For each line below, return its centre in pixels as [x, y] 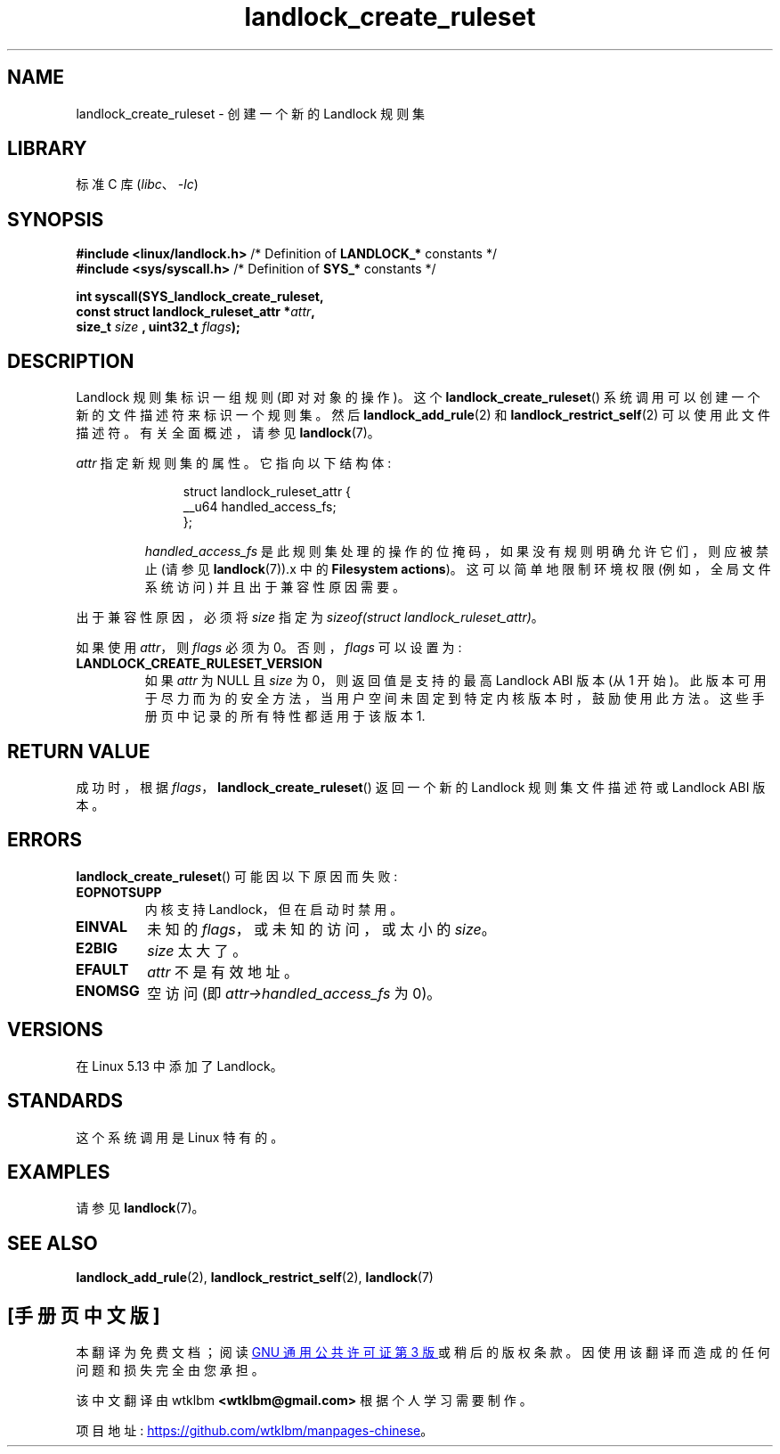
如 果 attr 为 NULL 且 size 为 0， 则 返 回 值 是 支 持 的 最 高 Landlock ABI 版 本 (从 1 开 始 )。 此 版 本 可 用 [455, 681]
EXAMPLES [59, 1172]
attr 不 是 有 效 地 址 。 [223, 972]
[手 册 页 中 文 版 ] [84, 1315]
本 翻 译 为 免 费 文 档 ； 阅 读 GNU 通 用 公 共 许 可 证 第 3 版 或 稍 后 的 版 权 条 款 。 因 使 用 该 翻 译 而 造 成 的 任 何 [423, 1352]
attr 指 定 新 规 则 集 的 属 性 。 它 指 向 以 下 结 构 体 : [234, 463]
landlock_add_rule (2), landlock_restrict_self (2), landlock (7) [255, 1278]
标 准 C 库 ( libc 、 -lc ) [137, 184]
